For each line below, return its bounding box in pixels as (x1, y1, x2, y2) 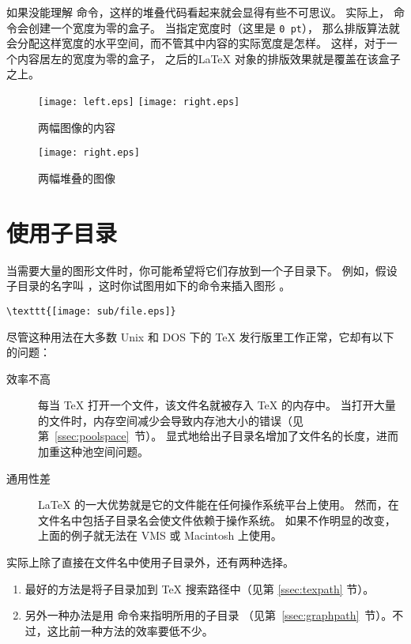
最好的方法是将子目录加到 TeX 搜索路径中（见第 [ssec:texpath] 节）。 (25, 580, 375, 597)
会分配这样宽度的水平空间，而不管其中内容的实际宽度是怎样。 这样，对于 (6, 35, 386, 51)
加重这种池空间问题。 (38, 443, 149, 460)
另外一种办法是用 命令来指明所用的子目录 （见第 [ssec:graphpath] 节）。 (25, 607, 393, 623)
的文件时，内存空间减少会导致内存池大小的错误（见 (38, 412, 304, 428)
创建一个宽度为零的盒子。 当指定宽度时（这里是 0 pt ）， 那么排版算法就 (28, 19, 400, 36)
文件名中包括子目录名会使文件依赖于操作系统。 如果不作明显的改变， (38, 511, 396, 528)
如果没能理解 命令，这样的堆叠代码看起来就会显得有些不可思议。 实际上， (6, 4, 390, 20)
